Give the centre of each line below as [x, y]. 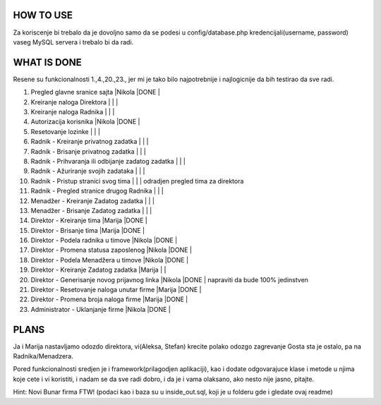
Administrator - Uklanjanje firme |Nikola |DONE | [101, 309]
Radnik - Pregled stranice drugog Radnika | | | [97, 191]
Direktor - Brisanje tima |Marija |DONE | [87, 230]
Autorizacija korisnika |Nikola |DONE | [85, 122]
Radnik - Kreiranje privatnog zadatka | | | [90, 142]
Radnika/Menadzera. [43, 356]
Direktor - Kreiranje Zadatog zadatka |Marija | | [98, 270]
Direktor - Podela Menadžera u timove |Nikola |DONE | [110, 260]
